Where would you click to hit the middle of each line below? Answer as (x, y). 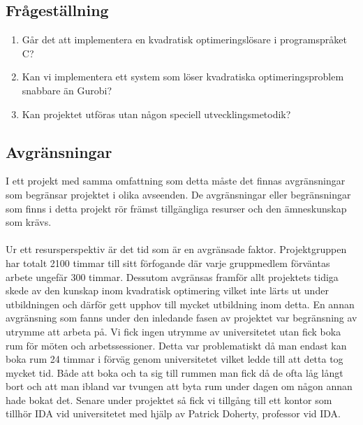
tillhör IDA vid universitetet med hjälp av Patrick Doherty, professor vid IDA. (173, 413)
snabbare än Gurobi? (67, 90)
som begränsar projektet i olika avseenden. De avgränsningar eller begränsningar (178, 194)
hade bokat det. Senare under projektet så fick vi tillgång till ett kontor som (169, 399)
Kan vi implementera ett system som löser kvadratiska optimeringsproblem (183, 77)
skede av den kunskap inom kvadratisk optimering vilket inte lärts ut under (167, 290)
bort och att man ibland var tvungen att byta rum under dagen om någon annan (179, 386)
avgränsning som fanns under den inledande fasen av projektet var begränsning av (181, 318)
